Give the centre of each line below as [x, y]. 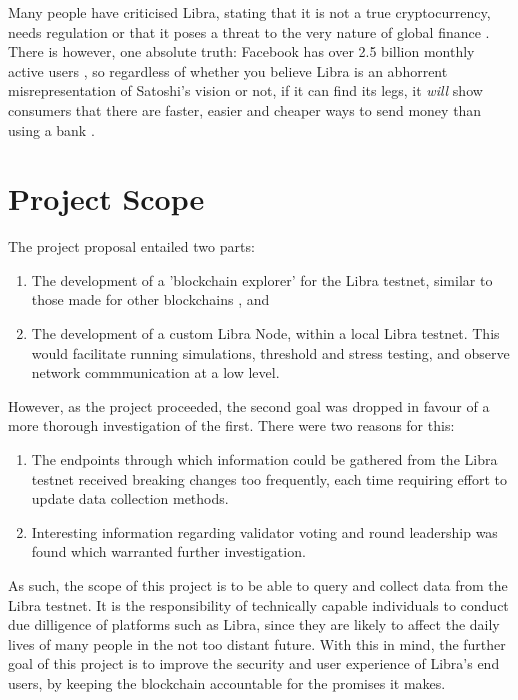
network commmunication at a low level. [155, 372]
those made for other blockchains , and [150, 299]
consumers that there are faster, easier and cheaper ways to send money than [245, 109]
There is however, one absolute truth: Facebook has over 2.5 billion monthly [241, 51]
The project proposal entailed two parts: [131, 246]
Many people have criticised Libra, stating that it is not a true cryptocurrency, [249, 12]
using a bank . [51, 129]
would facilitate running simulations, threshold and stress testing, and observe [270, 352]
